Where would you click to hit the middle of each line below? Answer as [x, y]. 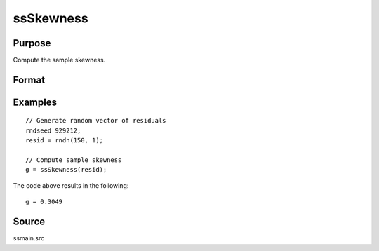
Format [29, 80]
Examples [35, 102]
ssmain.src [29, 238]
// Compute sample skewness [74, 160]
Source [29, 222]
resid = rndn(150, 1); [65, 141]
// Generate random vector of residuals [96, 121]
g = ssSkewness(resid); [66, 170]
